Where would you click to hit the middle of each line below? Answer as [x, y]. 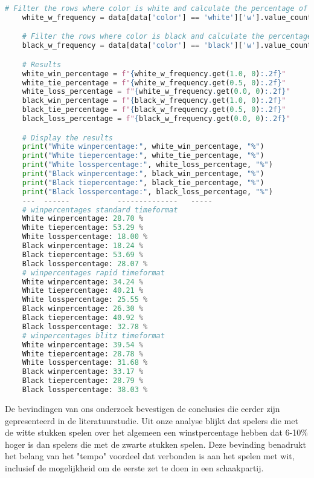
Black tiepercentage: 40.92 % [83, 318]
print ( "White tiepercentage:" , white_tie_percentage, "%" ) [143, 156]
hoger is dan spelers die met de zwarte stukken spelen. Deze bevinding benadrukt [155, 444]
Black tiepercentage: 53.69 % [83, 254]
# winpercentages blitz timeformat [93, 336]
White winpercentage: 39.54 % [83, 345]
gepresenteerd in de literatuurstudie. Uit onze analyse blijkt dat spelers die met [152, 420]
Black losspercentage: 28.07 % [85, 264]
